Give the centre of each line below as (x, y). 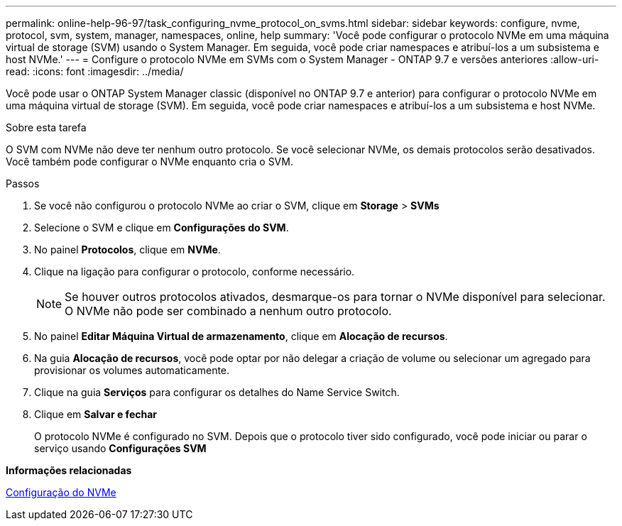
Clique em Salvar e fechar (96, 414)
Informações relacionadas (69, 470)
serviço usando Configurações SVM (120, 448)
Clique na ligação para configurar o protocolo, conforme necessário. (195, 272)
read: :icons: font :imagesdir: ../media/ (95, 71)
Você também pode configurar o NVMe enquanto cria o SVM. (149, 161)
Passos (23, 183)
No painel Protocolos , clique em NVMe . (127, 250)
